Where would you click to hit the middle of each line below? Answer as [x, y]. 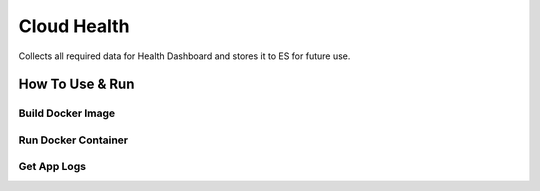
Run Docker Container [73, 140]
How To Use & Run [76, 84]
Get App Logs [52, 167]
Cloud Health [74, 26]
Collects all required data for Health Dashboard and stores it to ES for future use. [184, 56]
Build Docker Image [67, 113]
